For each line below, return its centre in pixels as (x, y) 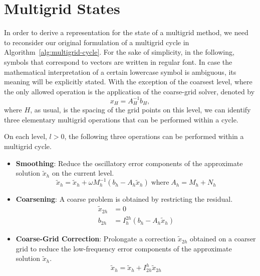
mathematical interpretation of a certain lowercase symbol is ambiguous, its (120, 72)
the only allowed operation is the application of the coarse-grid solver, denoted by (129, 91)
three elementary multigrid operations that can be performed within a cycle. (121, 119)
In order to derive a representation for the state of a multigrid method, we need (126, 32)
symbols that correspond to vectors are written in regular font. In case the (118, 61)
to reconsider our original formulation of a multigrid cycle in (97, 42)
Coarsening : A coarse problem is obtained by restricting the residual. (124, 199)
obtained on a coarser (223, 239)
